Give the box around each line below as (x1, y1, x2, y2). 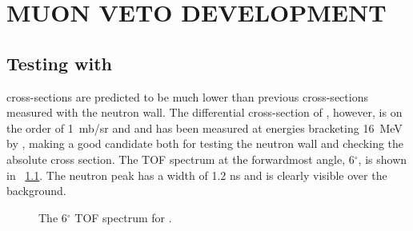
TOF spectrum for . (74, 209, 172, 225)
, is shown (358, 150, 407, 167)
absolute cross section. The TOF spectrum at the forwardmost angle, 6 (6, 150, 355, 167)
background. (6, 182, 66, 199)
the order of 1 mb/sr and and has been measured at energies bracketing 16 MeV (6, 119, 403, 136)
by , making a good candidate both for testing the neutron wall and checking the (6, 135, 404, 152)
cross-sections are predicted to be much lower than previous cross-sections (6, 88, 368, 105)
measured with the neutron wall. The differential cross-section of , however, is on (6, 104, 403, 121)
